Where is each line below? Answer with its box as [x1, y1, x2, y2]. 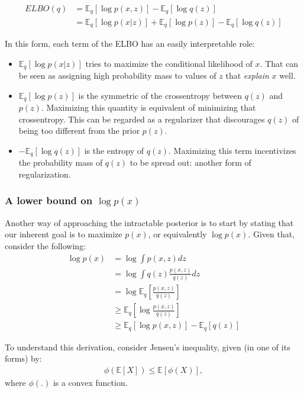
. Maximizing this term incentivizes [168, 144, 296, 156]
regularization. [18, 167, 71, 180]
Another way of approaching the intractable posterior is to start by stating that [5, 216, 294, 228]
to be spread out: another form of [130, 156, 251, 169]
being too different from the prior [18, 124, 140, 137]
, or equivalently [148, 228, 207, 240]
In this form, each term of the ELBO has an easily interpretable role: [5, 37, 255, 49]
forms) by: [5, 352, 42, 365]
